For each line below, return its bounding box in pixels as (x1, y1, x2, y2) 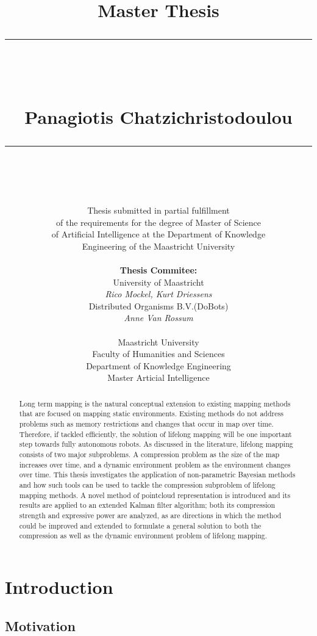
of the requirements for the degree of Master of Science (56, 215, 261, 228)
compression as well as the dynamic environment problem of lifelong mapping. (19, 530, 268, 541)
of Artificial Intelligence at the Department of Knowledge (51, 228, 266, 240)
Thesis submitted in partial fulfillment (87, 204, 230, 217)
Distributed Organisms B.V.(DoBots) (88, 299, 229, 312)
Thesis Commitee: (119, 264, 198, 276)
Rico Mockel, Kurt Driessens (105, 287, 212, 300)
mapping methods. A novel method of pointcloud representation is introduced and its (19, 490, 291, 500)
